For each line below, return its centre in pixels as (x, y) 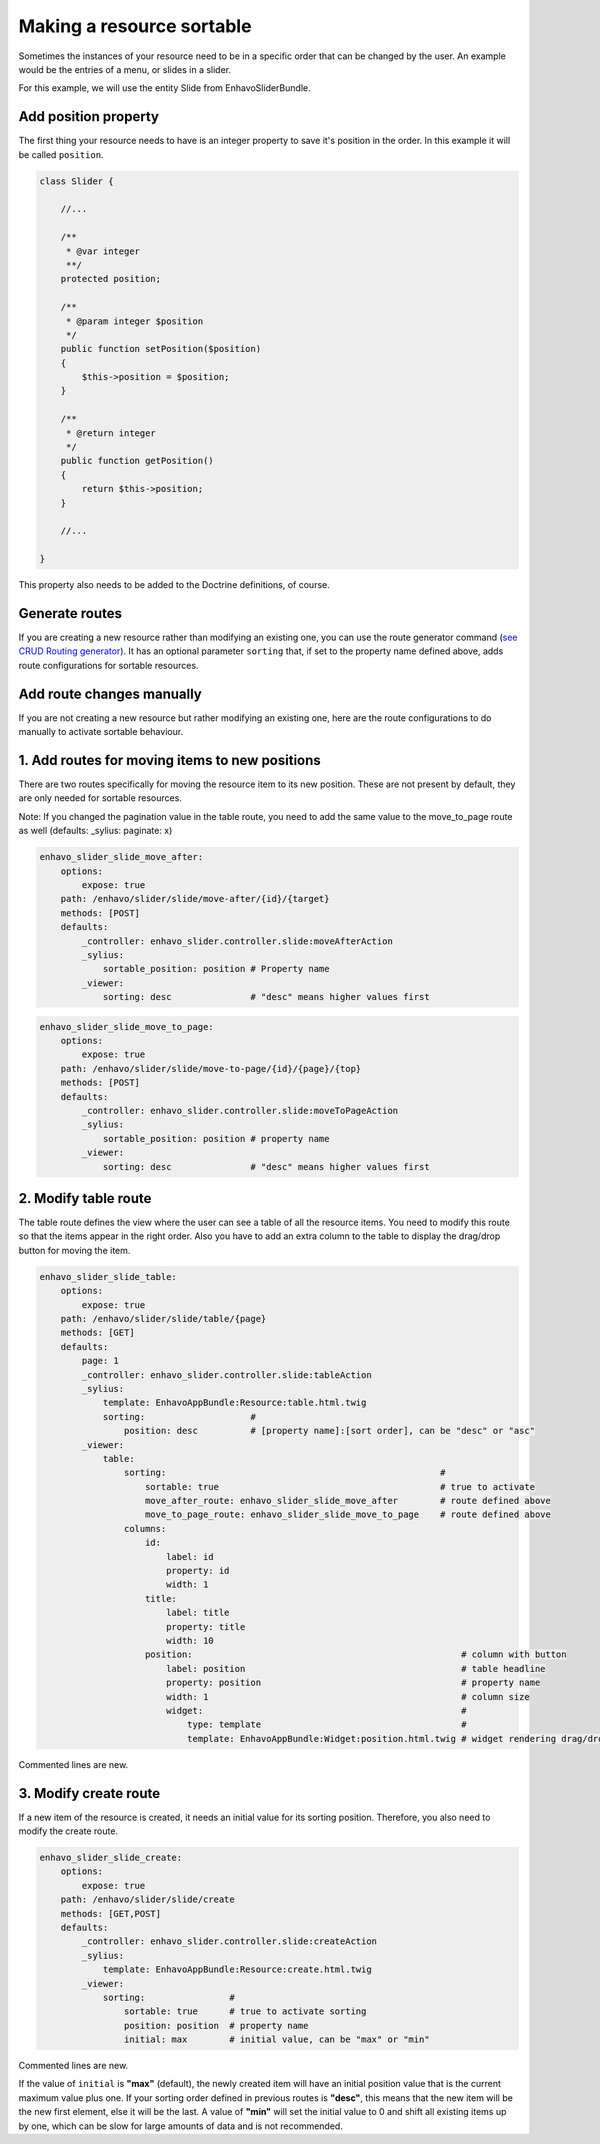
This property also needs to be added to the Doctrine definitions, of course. (174, 585)
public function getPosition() (137, 461)
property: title (205, 1626)
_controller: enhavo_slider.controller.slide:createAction (229, 1941)
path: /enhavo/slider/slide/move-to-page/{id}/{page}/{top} (211, 1068)
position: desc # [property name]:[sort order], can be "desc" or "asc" (329, 1431)
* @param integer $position (134, 321)
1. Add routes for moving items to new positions (170, 760)
